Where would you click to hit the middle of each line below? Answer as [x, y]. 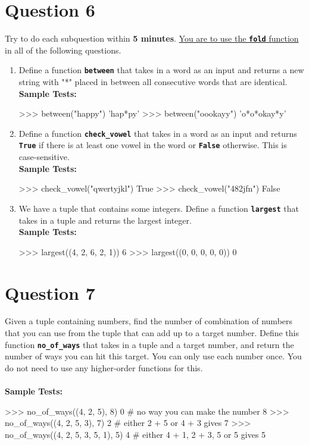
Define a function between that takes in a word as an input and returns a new [161, 70]
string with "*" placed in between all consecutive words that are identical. [153, 82]
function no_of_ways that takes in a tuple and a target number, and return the [149, 344]
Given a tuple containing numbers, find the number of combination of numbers [149, 321]
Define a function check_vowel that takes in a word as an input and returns [158, 133]
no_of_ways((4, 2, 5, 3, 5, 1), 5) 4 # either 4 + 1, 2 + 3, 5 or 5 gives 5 [135, 434]
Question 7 [50, 292]
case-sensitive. [44, 157]
